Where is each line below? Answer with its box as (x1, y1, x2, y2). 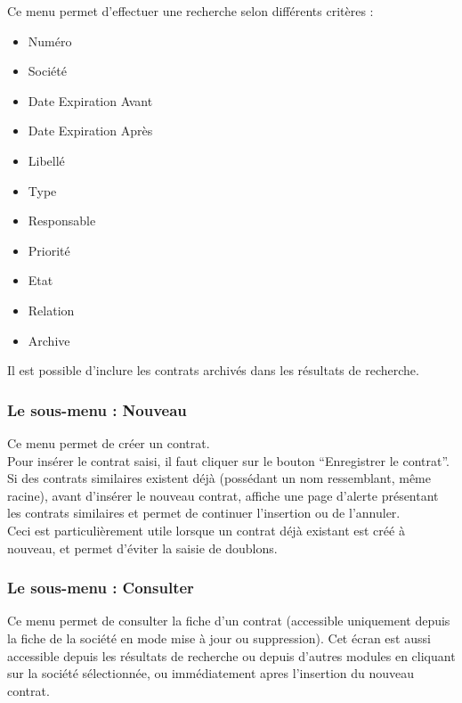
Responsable (28, 211, 96, 230)
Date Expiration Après (28, 121, 153, 140)
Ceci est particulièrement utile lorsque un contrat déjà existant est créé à (7, 520, 405, 539)
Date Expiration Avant (28, 91, 153, 110)
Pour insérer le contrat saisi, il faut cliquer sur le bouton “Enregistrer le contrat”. (7, 451, 450, 470)
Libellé (28, 151, 65, 169)
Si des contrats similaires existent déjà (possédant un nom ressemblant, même (7, 469, 431, 487)
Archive (28, 331, 70, 349)
